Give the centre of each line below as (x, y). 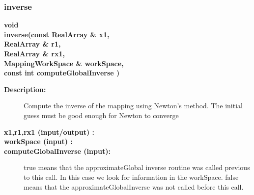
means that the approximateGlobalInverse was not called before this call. (134, 186)
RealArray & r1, (32, 44)
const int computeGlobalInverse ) (62, 73)
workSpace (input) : (38, 141)
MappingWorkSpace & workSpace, (64, 63)
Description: (25, 89)
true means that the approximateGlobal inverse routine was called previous (137, 167)
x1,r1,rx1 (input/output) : (49, 132)
